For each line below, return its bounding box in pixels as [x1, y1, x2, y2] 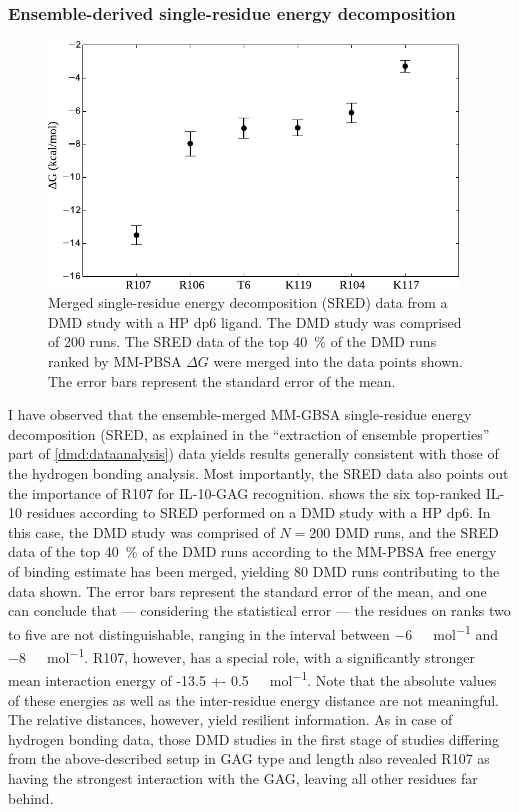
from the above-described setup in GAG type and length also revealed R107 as [8, 748, 490, 769]
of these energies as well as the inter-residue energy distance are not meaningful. [8, 689, 499, 710]
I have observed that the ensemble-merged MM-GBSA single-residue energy [8, 404, 472, 425]
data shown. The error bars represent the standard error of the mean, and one [8, 580, 487, 601]
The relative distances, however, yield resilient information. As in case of [8, 709, 453, 730]
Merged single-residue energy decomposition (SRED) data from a [48, 292, 448, 313]
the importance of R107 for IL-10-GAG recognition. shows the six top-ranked [8, 482, 482, 503]
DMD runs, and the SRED [335, 521, 499, 542]
